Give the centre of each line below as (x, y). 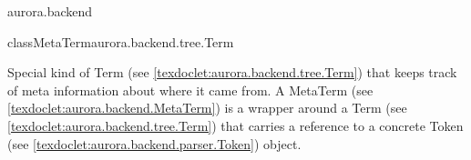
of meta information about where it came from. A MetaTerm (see (190, 90)
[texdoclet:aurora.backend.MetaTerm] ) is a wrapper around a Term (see (207, 108)
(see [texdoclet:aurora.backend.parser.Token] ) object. (154, 143)
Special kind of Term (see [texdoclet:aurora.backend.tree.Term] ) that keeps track (232, 72)
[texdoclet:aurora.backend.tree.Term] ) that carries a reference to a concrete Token (235, 125)
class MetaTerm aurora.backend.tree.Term (121, 41)
